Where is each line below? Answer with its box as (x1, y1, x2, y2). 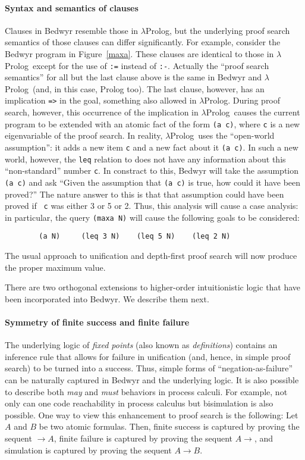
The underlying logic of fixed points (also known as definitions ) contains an (5, 339, 278, 351)
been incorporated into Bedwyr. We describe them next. (5, 292, 209, 305)
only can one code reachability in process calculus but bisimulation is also (5, 397, 273, 409)
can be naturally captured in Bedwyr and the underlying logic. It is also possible (5, 374, 299, 386)
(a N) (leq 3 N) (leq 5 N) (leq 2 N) (39, 232, 231, 241)
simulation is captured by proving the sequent (5, 443, 172, 456)
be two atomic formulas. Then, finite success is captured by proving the (39, 420, 300, 433)
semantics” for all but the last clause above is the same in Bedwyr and (5, 71, 262, 83)
